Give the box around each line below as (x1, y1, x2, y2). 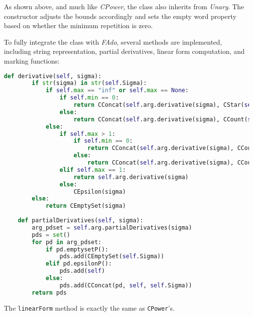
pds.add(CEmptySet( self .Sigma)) (59, 253, 164, 260)
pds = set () (32, 231, 71, 238)
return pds (32, 289, 67, 296)
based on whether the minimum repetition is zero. (4, 20, 153, 31)
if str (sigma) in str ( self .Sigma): (32, 80, 147, 87)
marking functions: (4, 55, 60, 66)
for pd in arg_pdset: (32, 238, 102, 246)
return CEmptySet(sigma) (45, 202, 126, 210)
